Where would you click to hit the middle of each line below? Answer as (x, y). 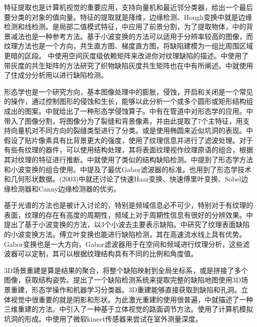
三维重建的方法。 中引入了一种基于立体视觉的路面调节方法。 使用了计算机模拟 (128, 309)
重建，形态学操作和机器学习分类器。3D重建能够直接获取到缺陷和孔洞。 (126, 290)
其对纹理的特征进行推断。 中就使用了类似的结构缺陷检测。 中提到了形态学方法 (128, 159)
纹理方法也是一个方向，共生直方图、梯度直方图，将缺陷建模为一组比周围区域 (128, 46)
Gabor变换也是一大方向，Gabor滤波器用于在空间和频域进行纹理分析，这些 (124, 244)
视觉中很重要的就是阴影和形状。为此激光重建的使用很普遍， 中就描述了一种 (132, 299)
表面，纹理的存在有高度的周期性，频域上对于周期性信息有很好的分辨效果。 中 (128, 214)
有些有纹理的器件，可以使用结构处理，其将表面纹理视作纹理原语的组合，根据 (128, 150)
